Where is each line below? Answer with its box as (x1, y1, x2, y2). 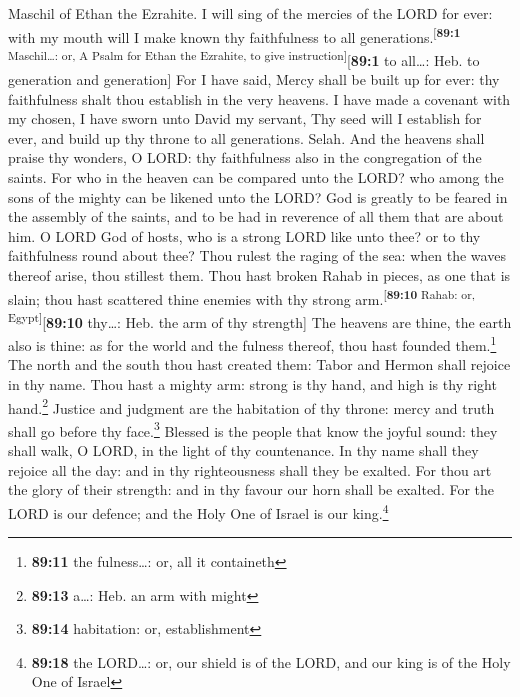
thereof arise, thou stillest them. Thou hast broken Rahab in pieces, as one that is (8, 265, 511, 286)
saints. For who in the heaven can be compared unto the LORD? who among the (8, 167, 504, 188)
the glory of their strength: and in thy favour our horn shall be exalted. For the (8, 479, 495, 500)
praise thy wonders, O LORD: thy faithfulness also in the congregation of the (8, 147, 482, 168)
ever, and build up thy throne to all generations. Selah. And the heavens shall (8, 127, 485, 148)
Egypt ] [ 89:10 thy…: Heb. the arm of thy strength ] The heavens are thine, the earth (8, 308, 512, 332)
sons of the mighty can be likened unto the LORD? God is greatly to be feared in (8, 186, 508, 207)
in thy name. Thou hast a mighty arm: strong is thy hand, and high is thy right (8, 373, 497, 394)
